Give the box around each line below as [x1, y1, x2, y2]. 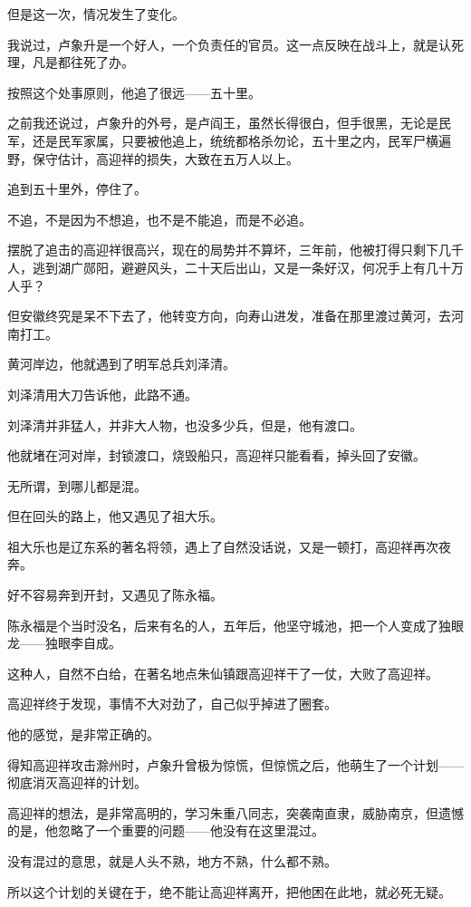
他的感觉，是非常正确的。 [7, 725, 159, 744]
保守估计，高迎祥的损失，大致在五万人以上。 [32, 149, 299, 168]
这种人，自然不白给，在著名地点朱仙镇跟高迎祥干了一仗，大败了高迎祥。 [7, 663, 438, 682]
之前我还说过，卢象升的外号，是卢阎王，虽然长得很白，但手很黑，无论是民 [7, 113, 451, 132]
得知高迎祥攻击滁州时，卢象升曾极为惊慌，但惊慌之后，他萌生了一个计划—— [7, 755, 464, 774]
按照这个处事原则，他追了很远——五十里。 [7, 82, 261, 101]
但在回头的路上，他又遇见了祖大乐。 [7, 507, 223, 526]
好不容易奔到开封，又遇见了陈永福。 [7, 585, 223, 604]
